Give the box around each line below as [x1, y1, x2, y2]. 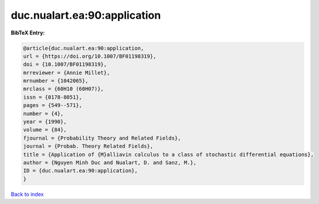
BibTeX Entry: [11, 29, 45, 36]
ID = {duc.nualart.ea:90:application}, [23, 167, 138, 174]
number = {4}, [23, 110, 64, 117]
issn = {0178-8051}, [23, 94, 82, 101]
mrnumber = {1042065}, [23, 78, 89, 84]
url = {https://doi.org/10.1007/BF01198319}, [23, 53, 157, 60]
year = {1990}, [23, 119, 67, 125]
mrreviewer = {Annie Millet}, [23, 69, 110, 76]
